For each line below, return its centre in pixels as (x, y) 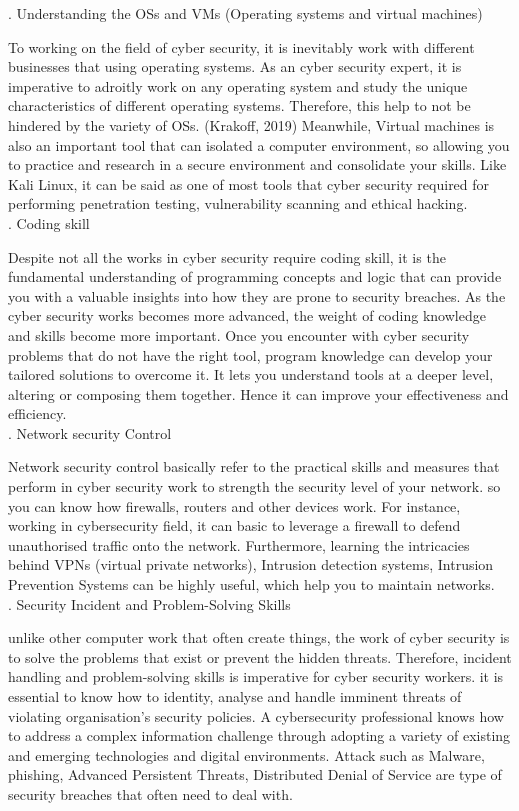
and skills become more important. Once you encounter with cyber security (239, 334)
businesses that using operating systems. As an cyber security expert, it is (235, 66)
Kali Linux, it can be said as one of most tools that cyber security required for (249, 183)
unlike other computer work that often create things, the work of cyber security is (259, 637)
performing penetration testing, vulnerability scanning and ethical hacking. (238, 203)
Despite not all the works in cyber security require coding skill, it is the (227, 256)
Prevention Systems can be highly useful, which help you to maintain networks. (251, 584)
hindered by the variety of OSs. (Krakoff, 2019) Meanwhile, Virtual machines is (251, 124)
